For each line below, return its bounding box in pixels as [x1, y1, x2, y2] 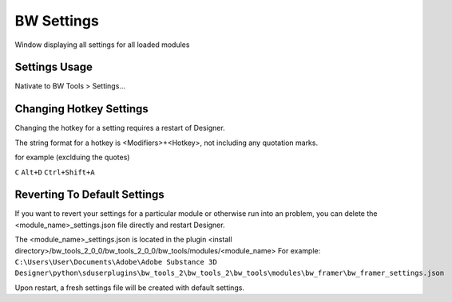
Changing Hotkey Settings [14, 102, 149, 116]
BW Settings [14, 12, 99, 29]
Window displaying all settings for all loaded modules [14, 40, 190, 49]
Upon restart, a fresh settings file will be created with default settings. [14, 283, 245, 292]
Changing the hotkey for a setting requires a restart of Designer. [14, 124, 225, 133]
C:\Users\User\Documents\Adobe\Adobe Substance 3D [14, 257, 217, 266]
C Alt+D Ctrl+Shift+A [14, 167, 95, 177]
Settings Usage [14, 61, 93, 74]
